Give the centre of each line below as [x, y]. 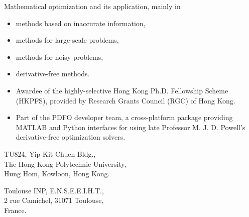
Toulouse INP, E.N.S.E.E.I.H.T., [54, 190]
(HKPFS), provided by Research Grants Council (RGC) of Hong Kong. [126, 100]
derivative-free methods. [53, 74]
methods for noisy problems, [59, 57]
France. [15, 210]
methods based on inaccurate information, [81, 23]
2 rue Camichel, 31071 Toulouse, [54, 200]
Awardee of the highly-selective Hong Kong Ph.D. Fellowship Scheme [122, 90]
